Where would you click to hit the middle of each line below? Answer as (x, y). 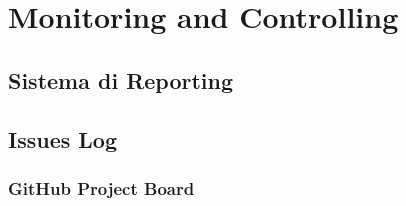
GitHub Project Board (101, 187)
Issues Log (62, 138)
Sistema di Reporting (121, 79)
